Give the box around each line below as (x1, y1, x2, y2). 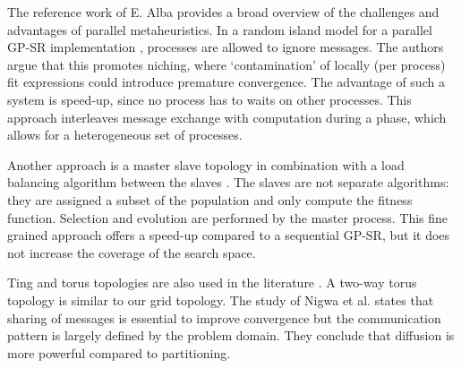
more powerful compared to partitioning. (7, 343, 231, 362)
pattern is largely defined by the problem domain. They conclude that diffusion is (7, 326, 455, 345)
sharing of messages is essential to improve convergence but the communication (7, 308, 441, 327)
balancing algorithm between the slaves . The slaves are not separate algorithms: (7, 173, 449, 192)
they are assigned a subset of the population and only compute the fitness (7, 190, 413, 209)
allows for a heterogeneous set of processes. (7, 125, 243, 144)
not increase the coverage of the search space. (7, 243, 256, 261)
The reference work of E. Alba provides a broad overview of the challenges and (7, 3, 440, 21)
